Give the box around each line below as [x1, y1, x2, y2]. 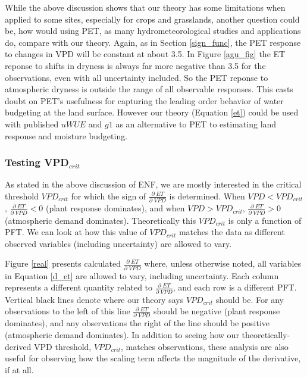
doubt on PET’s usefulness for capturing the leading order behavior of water [5, 94, 284, 107]
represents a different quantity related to [5, 281, 153, 293]
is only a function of [228, 214, 302, 226]
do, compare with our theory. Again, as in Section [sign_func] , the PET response [5, 36, 301, 48]
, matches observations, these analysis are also [121, 340, 289, 352]
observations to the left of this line [5, 305, 130, 317]
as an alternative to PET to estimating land [115, 117, 277, 130]
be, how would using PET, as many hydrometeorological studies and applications [5, 24, 301, 37]
